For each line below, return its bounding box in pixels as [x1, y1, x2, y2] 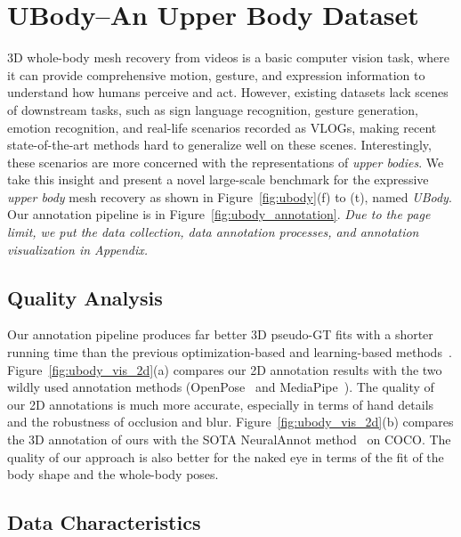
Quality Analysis [7, 283, 163, 311]
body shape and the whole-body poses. [7, 465, 219, 484]
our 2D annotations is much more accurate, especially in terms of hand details [7, 395, 434, 413]
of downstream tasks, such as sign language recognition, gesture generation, [7, 100, 418, 118]
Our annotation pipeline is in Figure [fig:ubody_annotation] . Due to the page [7, 205, 431, 224]
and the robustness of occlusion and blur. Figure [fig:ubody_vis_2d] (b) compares [7, 412, 454, 431]
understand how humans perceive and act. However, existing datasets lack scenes [7, 83, 449, 102]
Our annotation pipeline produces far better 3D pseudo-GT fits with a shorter [7, 325, 433, 344]
